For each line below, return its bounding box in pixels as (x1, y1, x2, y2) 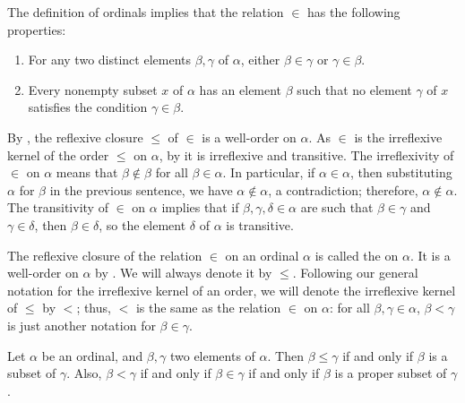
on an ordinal (225, 245, 299, 264)
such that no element (297, 80, 412, 99)
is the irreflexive (354, 127, 443, 146)
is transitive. (226, 215, 294, 234)
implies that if (161, 198, 239, 217)
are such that (300, 198, 374, 217)
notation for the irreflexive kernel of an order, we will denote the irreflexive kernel (7, 280, 456, 299)
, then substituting (350, 163, 452, 182)
